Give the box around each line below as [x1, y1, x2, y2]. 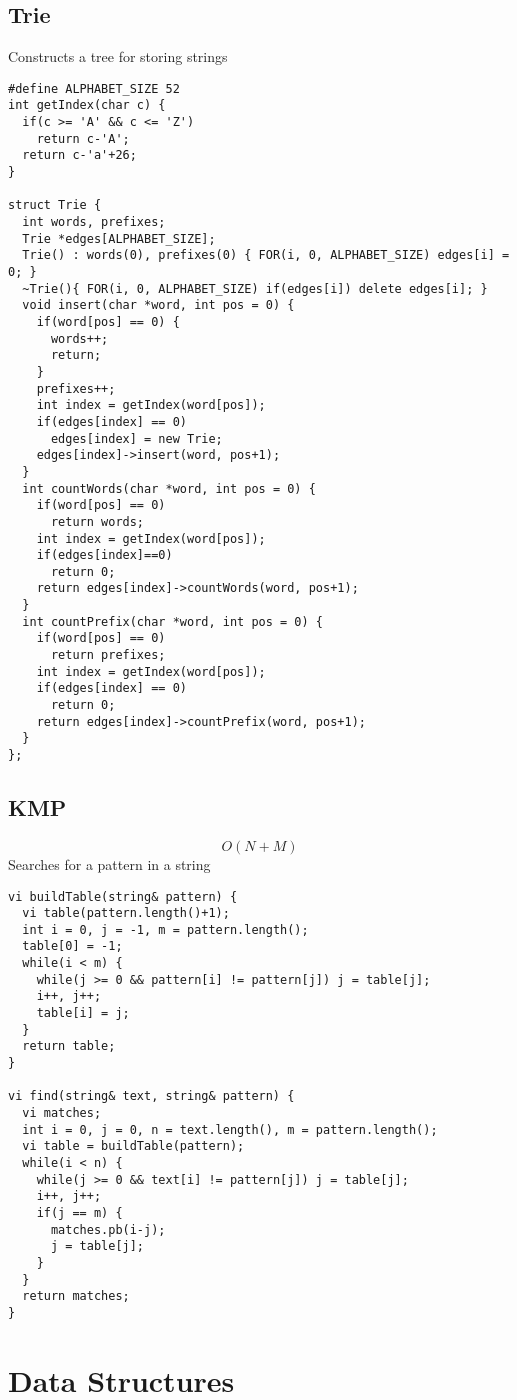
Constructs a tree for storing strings [8, 46, 228, 67]
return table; [22, 1039, 116, 1054]
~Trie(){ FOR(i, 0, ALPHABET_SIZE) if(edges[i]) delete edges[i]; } [22, 281, 488, 296]
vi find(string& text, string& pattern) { [8, 1089, 295, 1104]
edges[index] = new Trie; [50, 431, 223, 446]
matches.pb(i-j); [50, 1222, 166, 1237]
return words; [50, 514, 145, 529]
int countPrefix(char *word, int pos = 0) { [22, 614, 323, 629]
